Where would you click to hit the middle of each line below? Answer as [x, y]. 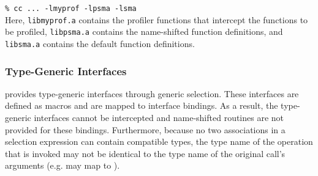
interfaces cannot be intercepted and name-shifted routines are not [159, 118]
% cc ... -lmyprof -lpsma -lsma [71, 9]
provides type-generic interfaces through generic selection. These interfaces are [152, 93]
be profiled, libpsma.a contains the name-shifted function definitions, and [144, 31]
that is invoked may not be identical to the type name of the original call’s [145, 153]
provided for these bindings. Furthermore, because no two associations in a [145, 129]
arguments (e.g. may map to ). [62, 165]
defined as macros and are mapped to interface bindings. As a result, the [142, 105]
